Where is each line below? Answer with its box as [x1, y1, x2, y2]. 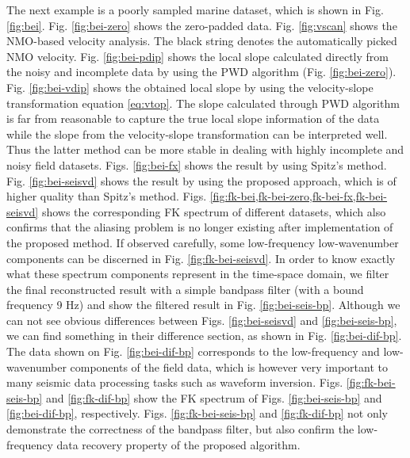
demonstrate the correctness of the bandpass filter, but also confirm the [6, 421, 354, 437]
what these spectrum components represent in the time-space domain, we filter [6, 265, 389, 282]
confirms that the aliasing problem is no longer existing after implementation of [6, 219, 393, 235]
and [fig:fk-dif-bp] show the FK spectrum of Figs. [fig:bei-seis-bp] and [45, 389, 382, 406]
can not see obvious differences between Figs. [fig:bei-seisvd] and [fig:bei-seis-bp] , [6, 311, 397, 328]
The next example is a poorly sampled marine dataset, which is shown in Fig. [6, 2, 384, 17]
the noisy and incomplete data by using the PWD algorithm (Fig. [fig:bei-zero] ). [6, 63, 397, 80]
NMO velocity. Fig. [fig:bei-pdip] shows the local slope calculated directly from [6, 48, 389, 64]
